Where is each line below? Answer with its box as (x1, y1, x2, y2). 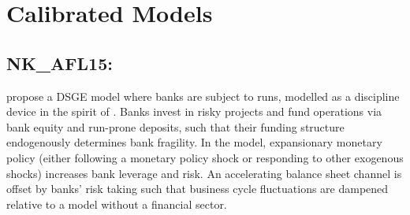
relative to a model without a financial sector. (6, 195, 227, 212)
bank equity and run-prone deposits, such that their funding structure (6, 118, 345, 135)
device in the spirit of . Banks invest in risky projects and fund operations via (6, 103, 382, 120)
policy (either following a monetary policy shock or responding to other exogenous (6, 149, 404, 165)
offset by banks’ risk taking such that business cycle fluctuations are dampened (6, 180, 389, 197)
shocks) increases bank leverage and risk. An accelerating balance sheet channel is (6, 165, 402, 181)
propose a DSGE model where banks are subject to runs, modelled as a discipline (6, 87, 400, 104)
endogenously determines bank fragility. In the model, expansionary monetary (6, 134, 382, 150)
